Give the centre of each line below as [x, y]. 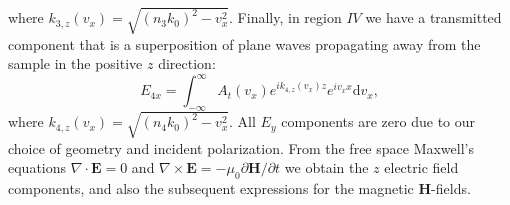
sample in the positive [75, 63]
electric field [421, 167]
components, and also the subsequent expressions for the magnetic [211, 187]
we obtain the [326, 167]
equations [37, 167]
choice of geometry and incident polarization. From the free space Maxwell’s [241, 147]
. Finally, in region [285, 17]
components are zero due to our [378, 121]
